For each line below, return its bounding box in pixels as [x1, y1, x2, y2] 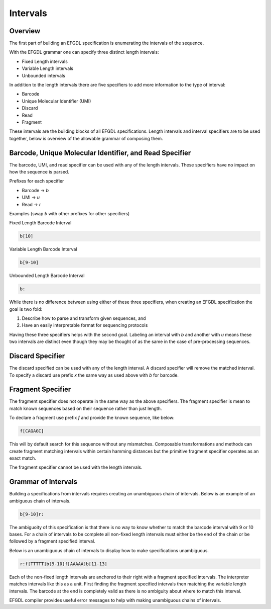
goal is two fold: [9, 306, 43, 312]
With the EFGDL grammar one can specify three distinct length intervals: [9, 49, 159, 55]
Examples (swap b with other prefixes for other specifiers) [9, 211, 130, 216]
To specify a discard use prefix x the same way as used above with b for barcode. [9, 372, 179, 378]
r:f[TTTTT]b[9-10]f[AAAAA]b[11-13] [20, 561, 107, 567]
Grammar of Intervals [9, 478, 78, 486]
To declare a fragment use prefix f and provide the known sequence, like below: [9, 415, 175, 421]
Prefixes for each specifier [9, 178, 64, 184]
